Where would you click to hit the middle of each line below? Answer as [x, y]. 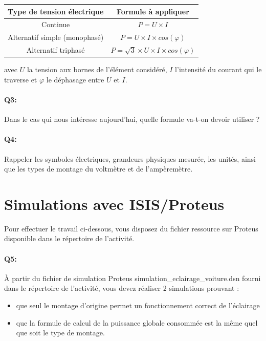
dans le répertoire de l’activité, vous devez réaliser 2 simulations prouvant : [122, 288]
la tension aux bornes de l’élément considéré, [97, 69]
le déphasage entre [75, 79]
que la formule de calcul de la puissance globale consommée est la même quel [137, 322]
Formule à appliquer [153, 11]
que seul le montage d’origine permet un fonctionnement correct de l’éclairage [138, 305]
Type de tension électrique [56, 11]
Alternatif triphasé [56, 50]
